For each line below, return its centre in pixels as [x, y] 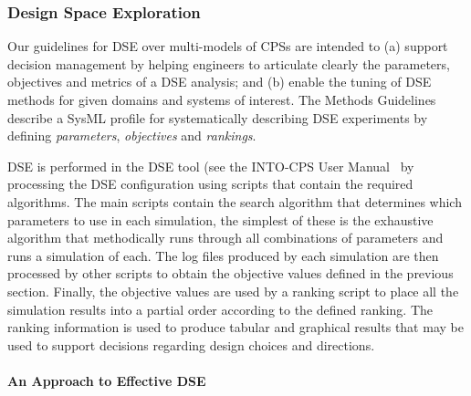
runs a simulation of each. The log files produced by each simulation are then [223, 255]
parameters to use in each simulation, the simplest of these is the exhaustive [220, 219]
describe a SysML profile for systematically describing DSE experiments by [218, 117]
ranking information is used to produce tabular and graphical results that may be [235, 327]
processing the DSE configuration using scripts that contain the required [210, 184]
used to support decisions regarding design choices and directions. [191, 344]
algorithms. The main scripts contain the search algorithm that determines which [235, 201]
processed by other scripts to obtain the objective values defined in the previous [230, 273]
